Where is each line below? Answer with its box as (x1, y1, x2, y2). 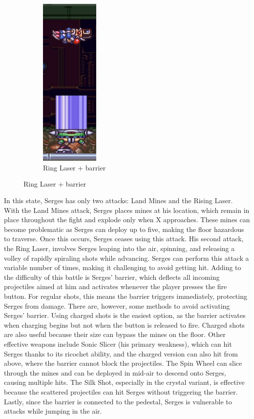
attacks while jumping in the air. (4, 406, 102, 416)
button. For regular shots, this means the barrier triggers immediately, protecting (4, 291, 247, 301)
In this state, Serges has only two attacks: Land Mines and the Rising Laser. (4, 195, 233, 206)
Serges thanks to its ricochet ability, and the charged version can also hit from (4, 348, 238, 358)
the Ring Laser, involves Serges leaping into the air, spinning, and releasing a (4, 243, 235, 253)
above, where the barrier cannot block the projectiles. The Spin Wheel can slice (4, 358, 242, 368)
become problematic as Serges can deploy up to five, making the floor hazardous (4, 224, 244, 234)
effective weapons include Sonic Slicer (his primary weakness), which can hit (4, 338, 232, 349)
